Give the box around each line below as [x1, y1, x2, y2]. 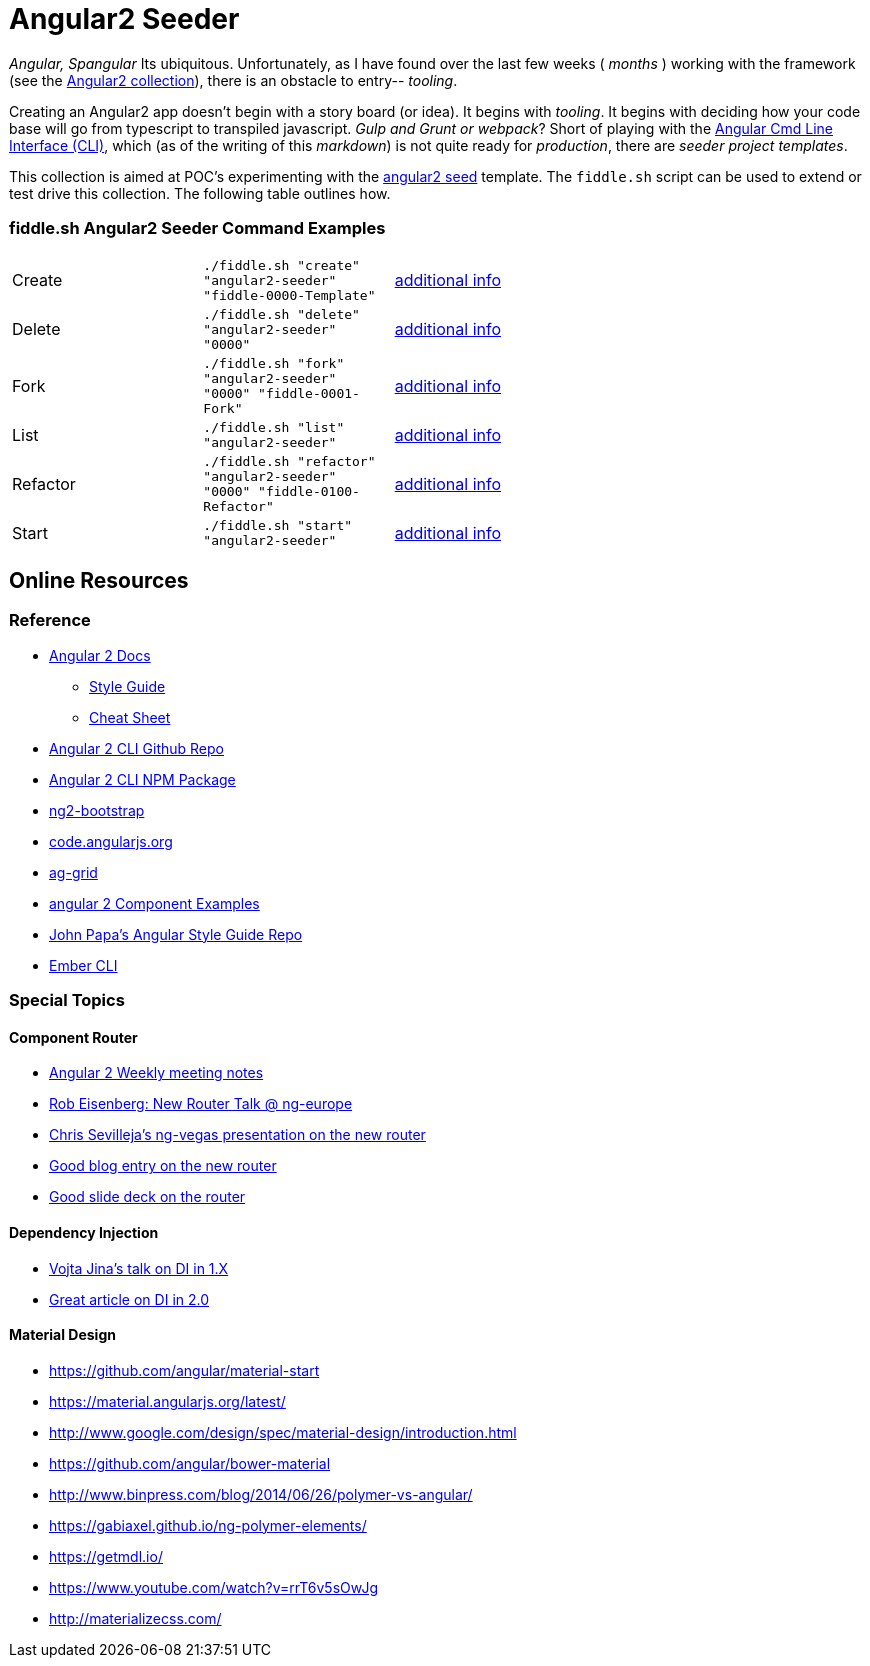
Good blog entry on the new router [49, 1157, 277, 1175]
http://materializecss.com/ [49, 1609, 222, 1627]
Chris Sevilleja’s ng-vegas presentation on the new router [49, 1126, 426, 1144]
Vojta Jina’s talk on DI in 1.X [49, 1259, 229, 1277]
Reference [9, 610, 91, 631]
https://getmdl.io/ [49, 1547, 163, 1565]
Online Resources [9, 567, 189, 593]
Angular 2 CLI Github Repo [49, 739, 224, 757]
